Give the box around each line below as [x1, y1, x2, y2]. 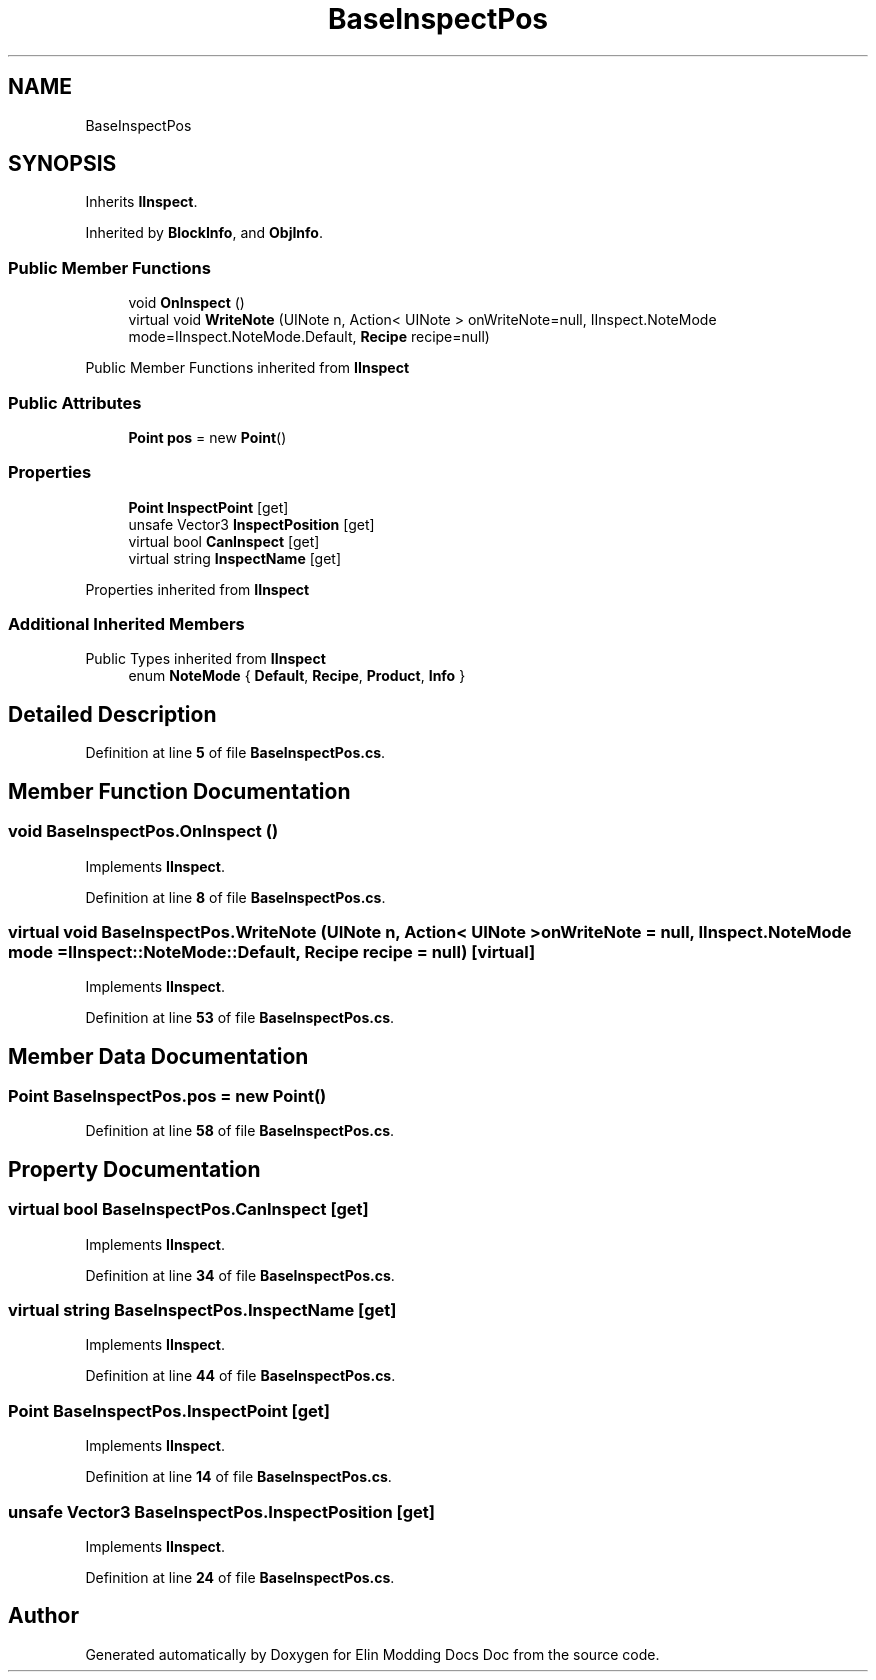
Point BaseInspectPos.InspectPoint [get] [8, 1400, 330, 1421]
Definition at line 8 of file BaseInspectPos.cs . [85, 888, 386, 906]
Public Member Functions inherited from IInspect [85, 359, 410, 377]
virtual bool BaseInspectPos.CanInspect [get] [8, 1199, 369, 1220]
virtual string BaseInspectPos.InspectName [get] [8, 1300, 397, 1321]
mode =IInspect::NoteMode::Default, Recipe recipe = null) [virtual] [8, 941, 536, 962]
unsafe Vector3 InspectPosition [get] [128, 515, 375, 533]
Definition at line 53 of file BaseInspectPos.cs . [85, 1009, 395, 1027]
